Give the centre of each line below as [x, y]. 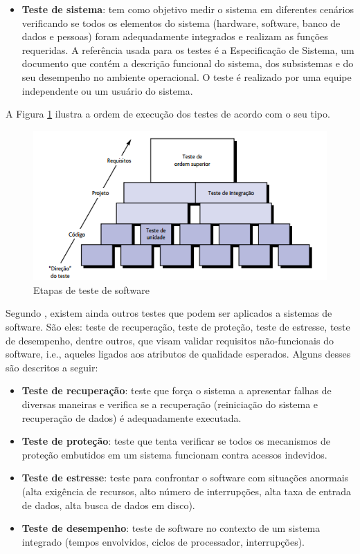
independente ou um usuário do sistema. [107, 90]
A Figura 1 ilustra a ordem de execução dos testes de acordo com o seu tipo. [168, 114]
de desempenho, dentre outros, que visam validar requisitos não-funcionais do [170, 340]
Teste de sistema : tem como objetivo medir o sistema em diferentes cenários [188, 9]
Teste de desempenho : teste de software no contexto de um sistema [171, 528]
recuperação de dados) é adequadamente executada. [132, 417]
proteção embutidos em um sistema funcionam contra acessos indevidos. [174, 454]
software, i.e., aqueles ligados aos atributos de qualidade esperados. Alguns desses [178, 354]
